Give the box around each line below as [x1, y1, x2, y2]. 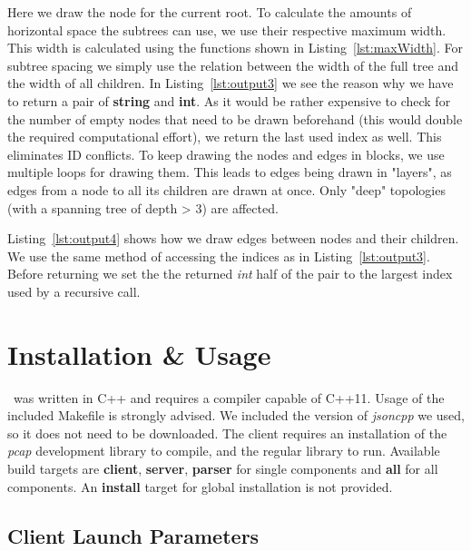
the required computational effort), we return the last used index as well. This [7, 127, 442, 146]
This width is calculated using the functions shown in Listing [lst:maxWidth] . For [7, 38, 463, 57]
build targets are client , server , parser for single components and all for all [7, 459, 438, 477]
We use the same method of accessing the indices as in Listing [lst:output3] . [7, 246, 430, 265]
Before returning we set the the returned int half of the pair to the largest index [7, 264, 453, 283]
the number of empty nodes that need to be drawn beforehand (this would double [7, 109, 463, 128]
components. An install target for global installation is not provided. [7, 477, 393, 496]
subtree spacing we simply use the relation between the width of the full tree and [7, 55, 459, 74]
